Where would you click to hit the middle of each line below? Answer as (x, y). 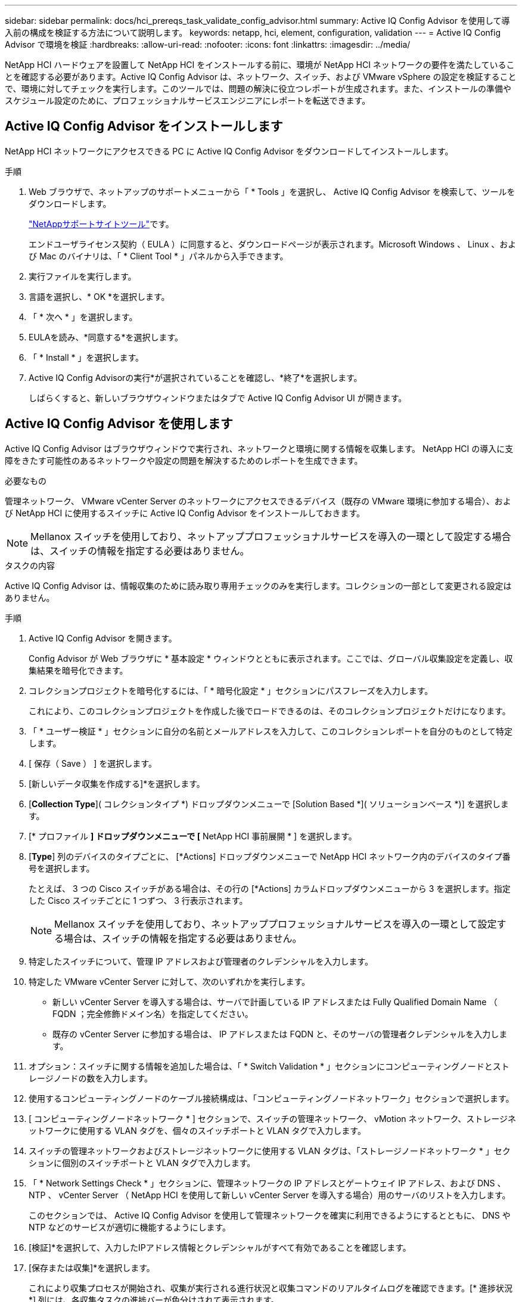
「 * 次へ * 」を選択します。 (83, 317)
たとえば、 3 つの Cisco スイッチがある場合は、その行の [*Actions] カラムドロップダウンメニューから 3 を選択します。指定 (270, 888)
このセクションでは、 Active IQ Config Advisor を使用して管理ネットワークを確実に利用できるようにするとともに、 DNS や (270, 1215)
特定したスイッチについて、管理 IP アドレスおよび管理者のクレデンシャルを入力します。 (201, 961)
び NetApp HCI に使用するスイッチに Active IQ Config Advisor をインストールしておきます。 (185, 513)
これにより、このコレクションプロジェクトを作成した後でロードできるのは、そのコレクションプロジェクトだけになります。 (270, 711)
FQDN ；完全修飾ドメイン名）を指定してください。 (153, 1013)
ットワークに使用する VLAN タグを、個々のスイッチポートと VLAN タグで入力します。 (197, 1130)
